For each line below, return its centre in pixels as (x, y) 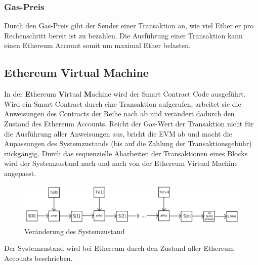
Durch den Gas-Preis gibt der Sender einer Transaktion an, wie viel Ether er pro (129, 26)
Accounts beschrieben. (38, 258)
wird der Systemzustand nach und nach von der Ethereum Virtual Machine (121, 163)
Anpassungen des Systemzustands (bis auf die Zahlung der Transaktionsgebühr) (128, 143)
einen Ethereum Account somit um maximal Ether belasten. (97, 45)
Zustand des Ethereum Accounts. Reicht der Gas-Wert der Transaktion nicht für (129, 123)
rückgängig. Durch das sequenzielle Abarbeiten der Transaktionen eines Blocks (126, 153)
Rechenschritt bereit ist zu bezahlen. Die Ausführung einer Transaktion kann (123, 35)
